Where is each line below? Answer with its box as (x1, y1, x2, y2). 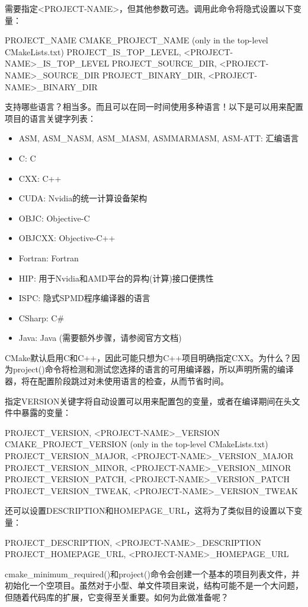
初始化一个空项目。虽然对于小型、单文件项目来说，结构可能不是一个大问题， (5, 579, 303, 592)
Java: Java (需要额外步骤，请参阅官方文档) (18, 331, 182, 344)
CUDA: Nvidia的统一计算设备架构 (18, 192, 147, 204)
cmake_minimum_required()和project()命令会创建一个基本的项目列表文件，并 (5, 567, 300, 580)
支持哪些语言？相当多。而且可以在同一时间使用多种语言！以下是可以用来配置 (5, 100, 303, 113)
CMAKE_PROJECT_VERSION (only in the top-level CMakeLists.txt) (5, 438, 268, 450)
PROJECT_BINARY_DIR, (102, 68, 206, 81)
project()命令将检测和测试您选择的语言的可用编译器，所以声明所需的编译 (12, 363, 294, 375)
